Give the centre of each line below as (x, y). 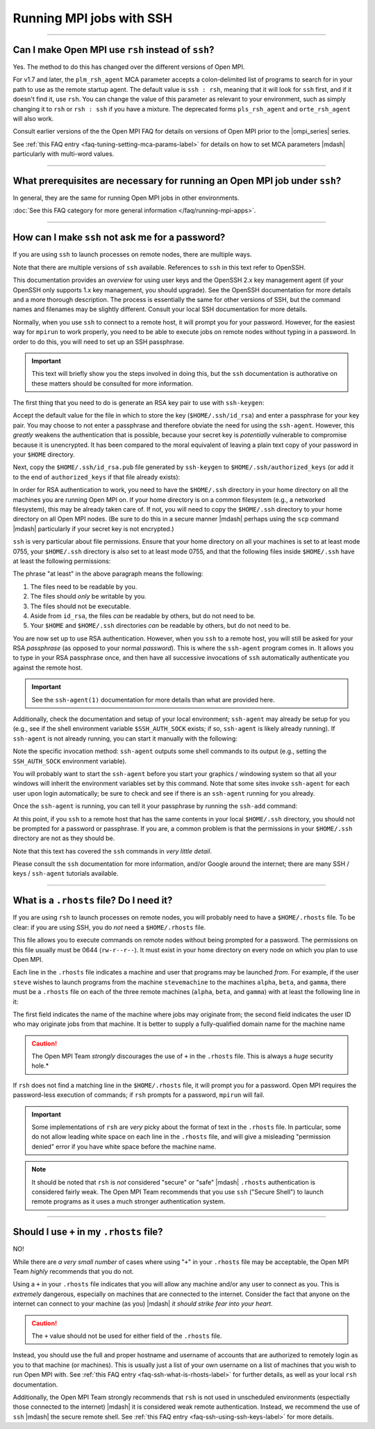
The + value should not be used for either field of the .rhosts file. (127, 1336)
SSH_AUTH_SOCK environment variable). (70, 761)
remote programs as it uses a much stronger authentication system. (128, 1201)
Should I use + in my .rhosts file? (88, 1232)
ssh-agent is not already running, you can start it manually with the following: (125, 739)
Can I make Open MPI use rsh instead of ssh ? (114, 50)
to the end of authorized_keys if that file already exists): (97, 477)
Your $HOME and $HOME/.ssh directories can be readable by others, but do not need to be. (160, 626)
